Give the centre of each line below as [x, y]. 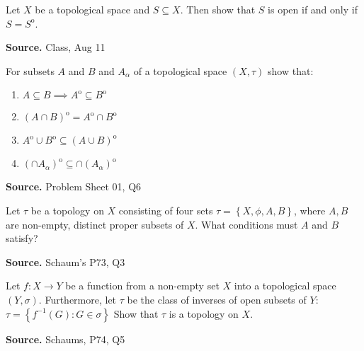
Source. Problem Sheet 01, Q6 [74, 186]
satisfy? [22, 238]
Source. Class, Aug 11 [56, 47]
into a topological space [285, 286]
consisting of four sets [166, 210]
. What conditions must [246, 224]
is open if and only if [313, 9]
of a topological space [180, 70]
